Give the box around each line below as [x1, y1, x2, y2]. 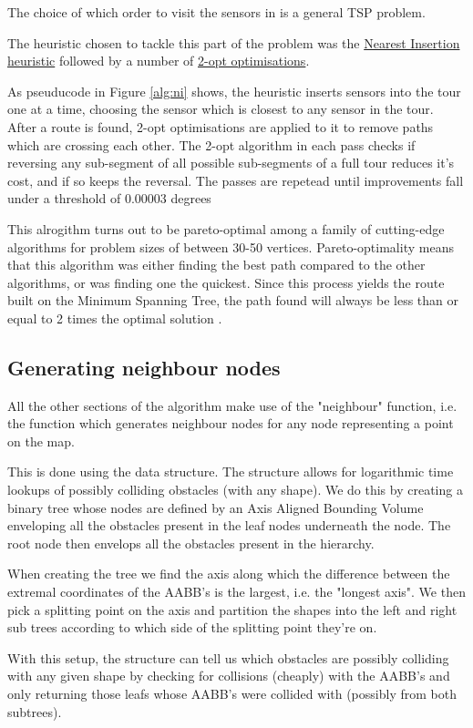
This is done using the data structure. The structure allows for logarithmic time [7, 462, 454, 481]
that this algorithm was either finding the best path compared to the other [7, 255, 426, 274]
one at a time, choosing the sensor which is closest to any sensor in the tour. [7, 99, 434, 118]
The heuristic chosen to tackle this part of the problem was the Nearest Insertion [7, 33, 460, 52]
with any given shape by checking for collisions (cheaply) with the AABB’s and [7, 666, 450, 685]
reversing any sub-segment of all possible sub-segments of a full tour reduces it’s [7, 153, 455, 172]
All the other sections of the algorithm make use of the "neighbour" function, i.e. [7, 395, 458, 415]
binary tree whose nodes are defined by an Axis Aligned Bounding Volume [7, 497, 424, 517]
